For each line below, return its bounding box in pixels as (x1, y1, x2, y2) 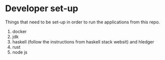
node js (12, 49, 28, 55)
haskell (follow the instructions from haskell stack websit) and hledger (12, 39, 154, 44)
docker (12, 28, 27, 34)
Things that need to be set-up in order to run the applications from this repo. (5, 19, 160, 25)
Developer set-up (5, 3, 78, 14)
